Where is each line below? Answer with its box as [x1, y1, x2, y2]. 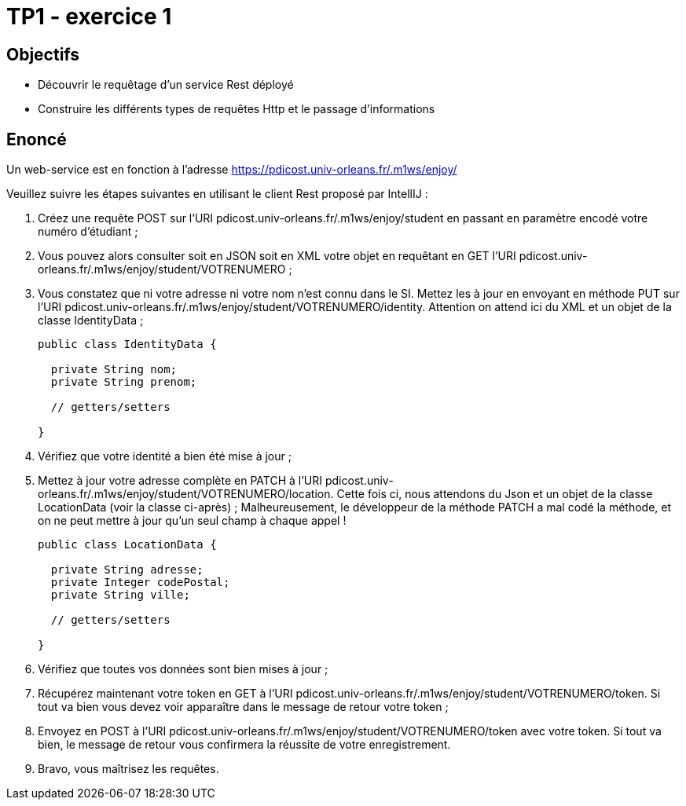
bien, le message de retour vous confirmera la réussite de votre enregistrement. [38, 738, 451, 752]
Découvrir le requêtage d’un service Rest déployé [38, 78, 294, 92]
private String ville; [50, 588, 190, 602]
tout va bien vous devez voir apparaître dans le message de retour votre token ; [38, 700, 449, 714]
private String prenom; [50, 376, 197, 389]
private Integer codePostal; [50, 576, 230, 589]
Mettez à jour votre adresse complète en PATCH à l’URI [38, 474, 323, 488]
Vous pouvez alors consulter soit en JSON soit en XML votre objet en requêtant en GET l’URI [38, 249, 516, 263]
